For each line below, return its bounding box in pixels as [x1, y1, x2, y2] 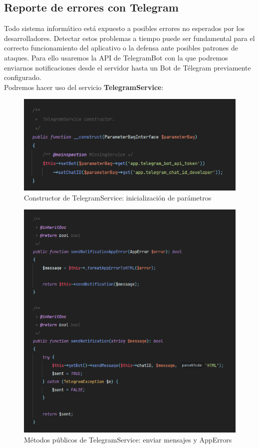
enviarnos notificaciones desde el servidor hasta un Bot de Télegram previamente [4, 62, 251, 72]
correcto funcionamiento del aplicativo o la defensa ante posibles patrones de [4, 42, 239, 53]
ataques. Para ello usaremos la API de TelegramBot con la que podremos [4, 52, 228, 62]
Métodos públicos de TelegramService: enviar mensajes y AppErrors [24, 434, 232, 444]
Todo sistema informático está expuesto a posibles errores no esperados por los [4, 23, 245, 33]
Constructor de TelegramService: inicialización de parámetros [24, 192, 212, 202]
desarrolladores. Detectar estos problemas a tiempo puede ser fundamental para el [4, 32, 255, 43]
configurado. [4, 72, 41, 82]
